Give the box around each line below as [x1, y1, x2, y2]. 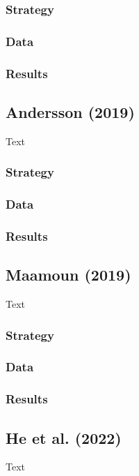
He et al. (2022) [6, 426, 122, 448]
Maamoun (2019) [6, 264, 131, 285]
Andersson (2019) [6, 101, 135, 122]
